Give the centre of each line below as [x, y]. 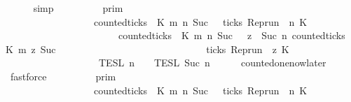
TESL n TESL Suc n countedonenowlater [212, 63]
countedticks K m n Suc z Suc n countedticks [232, 35]
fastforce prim [63, 76]
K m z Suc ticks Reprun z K [147, 49]
